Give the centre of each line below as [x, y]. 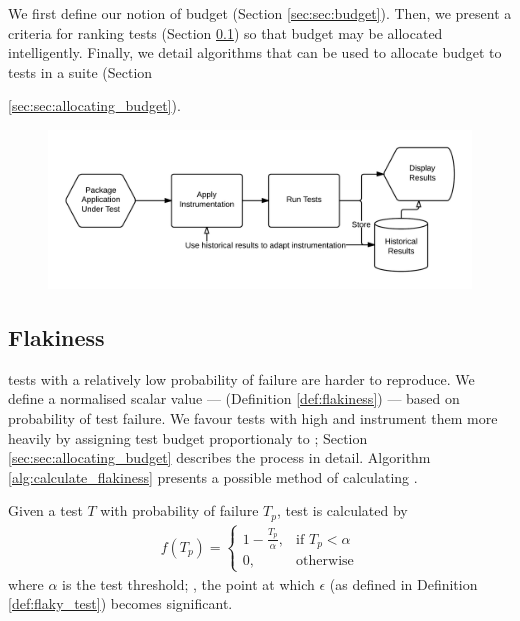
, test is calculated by [342, 510]
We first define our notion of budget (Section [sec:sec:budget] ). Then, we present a [260, 13]
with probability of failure [179, 510]
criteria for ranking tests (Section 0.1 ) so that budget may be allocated [225, 32]
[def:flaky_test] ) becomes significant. [120, 603]
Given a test [45, 510]
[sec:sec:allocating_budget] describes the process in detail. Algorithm [219, 457]
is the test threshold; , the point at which [188, 583]
